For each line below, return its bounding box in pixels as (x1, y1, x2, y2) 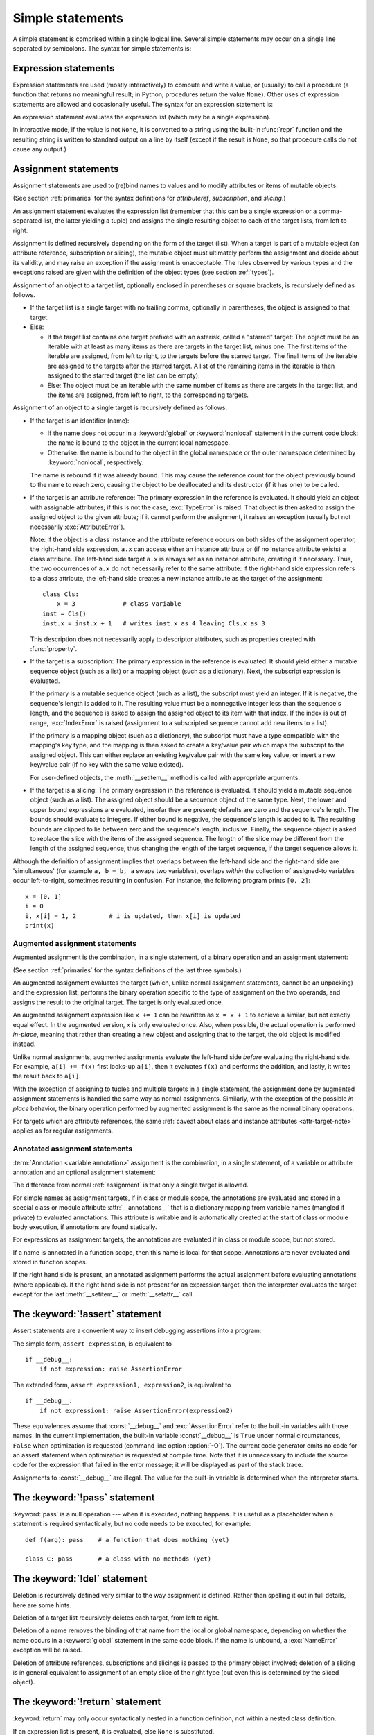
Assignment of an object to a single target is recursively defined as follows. (12, 403, 228, 412)
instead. (12, 1040, 36, 1048)
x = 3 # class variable (56, 600, 181, 608)
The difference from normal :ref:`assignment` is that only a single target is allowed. (12, 1180, 249, 1190)
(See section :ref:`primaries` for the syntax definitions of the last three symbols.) (12, 965, 242, 974)
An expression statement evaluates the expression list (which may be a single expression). (12, 113, 271, 121)
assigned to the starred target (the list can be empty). (47, 371, 200, 380)
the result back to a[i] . (12, 1072, 81, 1081)
